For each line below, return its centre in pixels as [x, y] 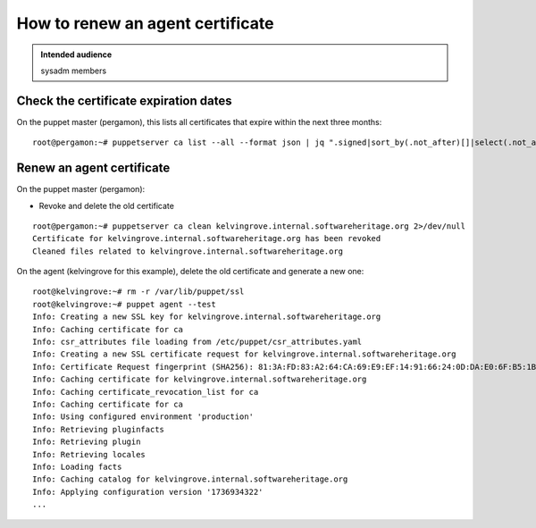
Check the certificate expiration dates [124, 101]
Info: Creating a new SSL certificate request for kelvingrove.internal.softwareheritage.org [244, 354]
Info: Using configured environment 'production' [143, 417]
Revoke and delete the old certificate [106, 205]
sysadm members [74, 71]
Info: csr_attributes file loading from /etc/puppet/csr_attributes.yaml [197, 342]
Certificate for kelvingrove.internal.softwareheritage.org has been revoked [207, 239]
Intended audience [76, 54]
